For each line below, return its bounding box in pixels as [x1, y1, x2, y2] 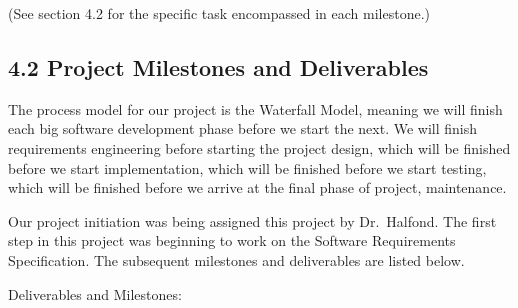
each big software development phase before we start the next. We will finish [8, 118, 477, 139]
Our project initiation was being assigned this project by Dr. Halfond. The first [8, 210, 497, 231]
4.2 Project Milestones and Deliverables [8, 51, 429, 82]
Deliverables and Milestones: [8, 283, 182, 304]
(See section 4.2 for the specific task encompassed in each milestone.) [8, 3, 430, 23]
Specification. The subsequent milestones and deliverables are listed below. [8, 249, 465, 270]
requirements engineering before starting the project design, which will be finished [8, 137, 511, 158]
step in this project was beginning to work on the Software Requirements [8, 230, 456, 251]
